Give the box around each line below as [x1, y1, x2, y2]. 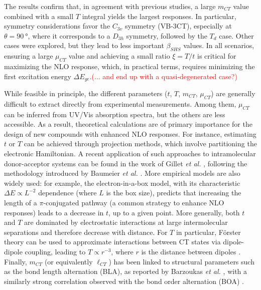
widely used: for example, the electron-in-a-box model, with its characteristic [4, 177, 240, 188]
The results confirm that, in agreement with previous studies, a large [4, 1, 216, 11]
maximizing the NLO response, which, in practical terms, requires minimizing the [4, 61, 255, 71]
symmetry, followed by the [126, 30, 207, 41]
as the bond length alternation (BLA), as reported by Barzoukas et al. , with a [4, 266, 247, 276]
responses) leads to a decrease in [4, 207, 104, 217]
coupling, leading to [25, 246, 86, 256]
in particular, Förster [176, 226, 241, 237]
